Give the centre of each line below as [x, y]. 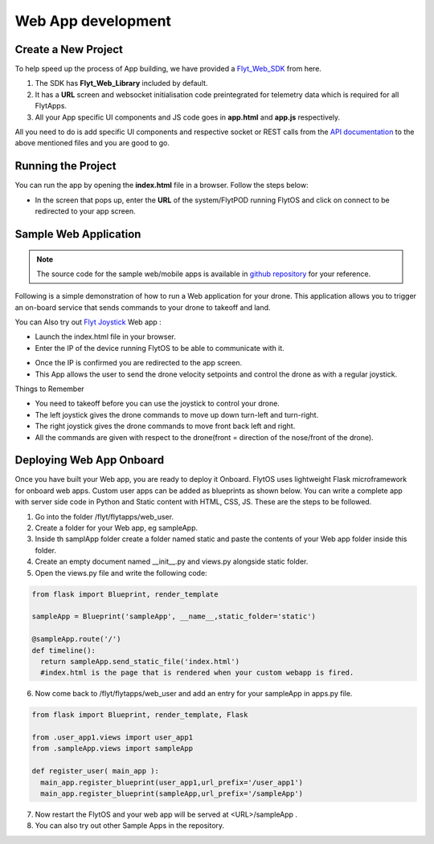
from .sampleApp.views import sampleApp [112, 748]
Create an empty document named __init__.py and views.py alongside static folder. [172, 561]
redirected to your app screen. [85, 211]
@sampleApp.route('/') [76, 639]
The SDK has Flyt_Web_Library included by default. [121, 84]
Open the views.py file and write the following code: [121, 573]
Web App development [93, 21]
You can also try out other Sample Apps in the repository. [130, 826]
